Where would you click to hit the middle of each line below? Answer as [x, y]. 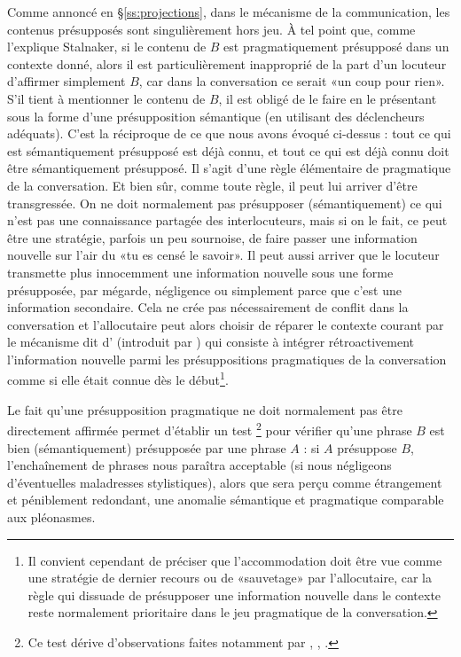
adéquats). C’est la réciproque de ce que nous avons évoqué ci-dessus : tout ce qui [229, 133]
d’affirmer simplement [66, 81]
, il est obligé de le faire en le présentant [328, 98]
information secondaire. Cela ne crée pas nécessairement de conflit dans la [208, 307]
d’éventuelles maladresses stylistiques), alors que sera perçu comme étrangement [225, 482]
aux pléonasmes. [51, 516]
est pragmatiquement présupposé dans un [336, 47]
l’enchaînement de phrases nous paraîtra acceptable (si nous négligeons [199, 465]
